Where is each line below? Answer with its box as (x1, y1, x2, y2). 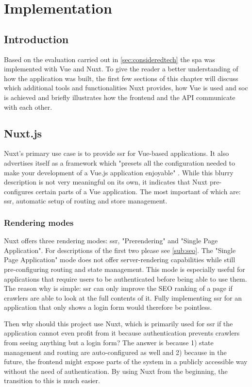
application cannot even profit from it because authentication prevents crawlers (4, 328, 240, 338)
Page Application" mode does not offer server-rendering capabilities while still (4, 254, 235, 265)
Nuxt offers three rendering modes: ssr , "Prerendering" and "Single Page (4, 236, 218, 246)
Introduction (4, 31, 69, 46)
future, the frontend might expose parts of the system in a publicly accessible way (4, 356, 248, 367)
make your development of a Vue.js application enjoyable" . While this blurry (4, 167, 234, 177)
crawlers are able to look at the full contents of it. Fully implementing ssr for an (4, 292, 242, 303)
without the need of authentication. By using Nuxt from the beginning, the (4, 366, 228, 376)
